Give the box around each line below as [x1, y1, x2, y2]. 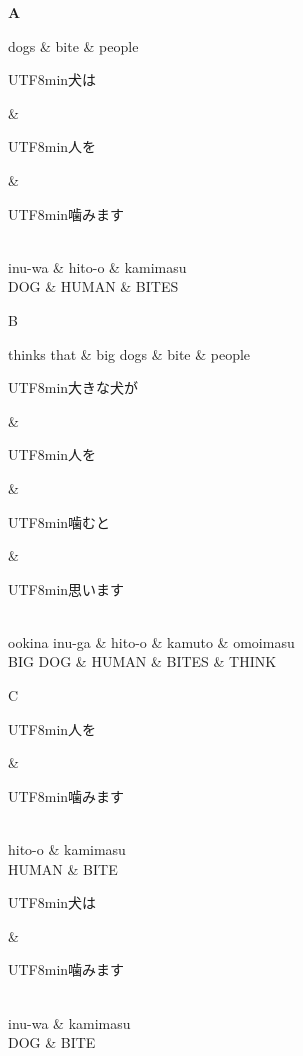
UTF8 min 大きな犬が [8, 377, 139, 398]
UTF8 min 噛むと [8, 511, 111, 532]
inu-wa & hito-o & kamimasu [8, 256, 187, 277]
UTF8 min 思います [8, 578, 125, 599]
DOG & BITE [8, 1032, 96, 1053]
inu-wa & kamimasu [8, 1012, 131, 1033]
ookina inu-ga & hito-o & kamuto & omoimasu [8, 631, 295, 652]
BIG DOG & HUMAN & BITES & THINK [8, 651, 277, 672]
